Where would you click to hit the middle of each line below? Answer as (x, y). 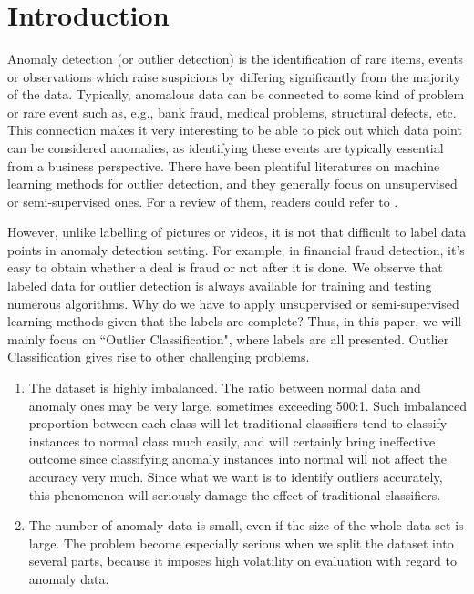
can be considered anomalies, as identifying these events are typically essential (226, 147)
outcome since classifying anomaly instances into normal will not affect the (237, 459)
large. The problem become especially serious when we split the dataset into (241, 543)
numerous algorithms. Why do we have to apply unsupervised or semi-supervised (233, 303)
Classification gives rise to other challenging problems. (159, 357)
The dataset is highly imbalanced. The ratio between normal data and (225, 388)
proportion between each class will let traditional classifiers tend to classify (238, 423)
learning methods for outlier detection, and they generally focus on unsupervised (232, 184)
